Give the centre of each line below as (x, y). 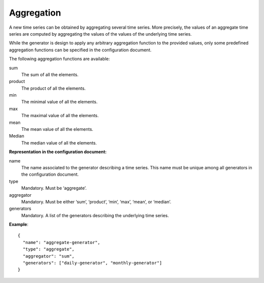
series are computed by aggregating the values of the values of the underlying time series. (100, 34)
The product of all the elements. (54, 88)
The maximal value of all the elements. (60, 116)
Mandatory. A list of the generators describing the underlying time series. (95, 215)
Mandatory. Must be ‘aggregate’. (54, 188)
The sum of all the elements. (50, 74)
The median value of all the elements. (59, 143)
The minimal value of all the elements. (59, 102)
